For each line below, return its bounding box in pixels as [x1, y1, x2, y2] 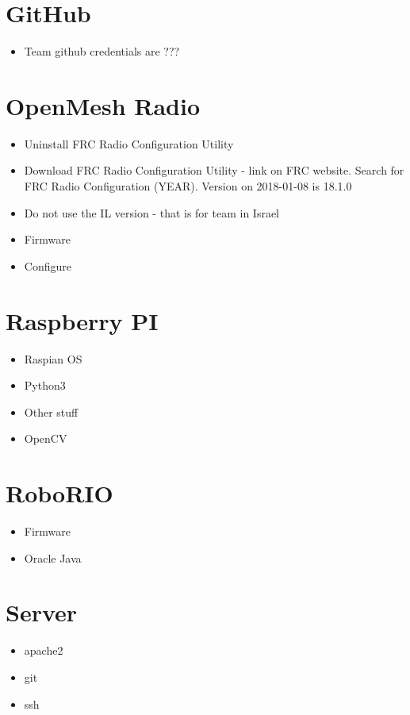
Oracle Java [24, 549, 82, 566]
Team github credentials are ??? [24, 43, 180, 60]
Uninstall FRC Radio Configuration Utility [24, 135, 234, 152]
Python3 [24, 377, 66, 394]
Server [6, 596, 78, 629]
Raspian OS [24, 350, 82, 367]
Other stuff [24, 403, 79, 420]
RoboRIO [6, 477, 113, 509]
